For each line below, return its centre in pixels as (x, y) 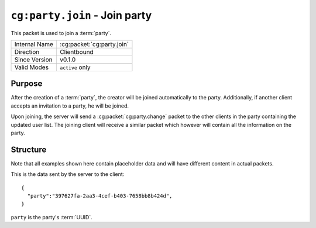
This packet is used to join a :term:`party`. (61, 33)
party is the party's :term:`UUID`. (52, 217)
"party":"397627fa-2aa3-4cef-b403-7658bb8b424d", (100, 196)
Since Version (33, 60)
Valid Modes (32, 67)
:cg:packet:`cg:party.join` (94, 44)
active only (75, 67)
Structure (29, 149)
